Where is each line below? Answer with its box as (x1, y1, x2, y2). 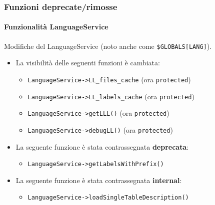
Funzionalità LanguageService (4, 21, 108, 32)
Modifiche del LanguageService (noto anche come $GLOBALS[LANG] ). (4, 40, 212, 51)
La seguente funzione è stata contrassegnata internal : (15, 175, 182, 185)
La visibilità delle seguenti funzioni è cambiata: (15, 57, 160, 68)
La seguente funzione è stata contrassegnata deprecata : (15, 141, 189, 152)
